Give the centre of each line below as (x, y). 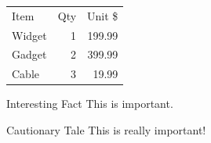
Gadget (29, 54)
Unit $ (103, 15)
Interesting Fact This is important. (90, 104)
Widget (29, 35)
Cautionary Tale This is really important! (106, 129)
